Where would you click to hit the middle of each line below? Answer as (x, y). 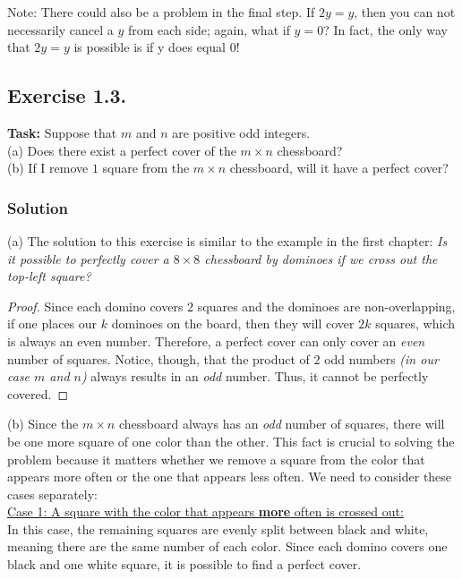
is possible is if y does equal (150, 47)
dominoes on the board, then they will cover (233, 324)
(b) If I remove (48, 168)
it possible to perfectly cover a (88, 258)
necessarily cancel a (60, 29)
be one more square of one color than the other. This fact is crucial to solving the (231, 441)
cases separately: (52, 494)
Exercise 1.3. (67, 95)
